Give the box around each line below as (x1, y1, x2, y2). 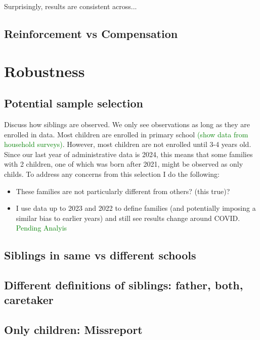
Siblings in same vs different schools (4, 247, 196, 263)
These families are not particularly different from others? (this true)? (16, 185, 230, 196)
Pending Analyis (16, 222, 67, 233)
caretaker (4, 292, 54, 308)
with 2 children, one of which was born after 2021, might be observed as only (4, 159, 243, 169)
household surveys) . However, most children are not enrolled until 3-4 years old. (4, 139, 251, 149)
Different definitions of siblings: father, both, (4, 277, 243, 293)
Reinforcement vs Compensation (4, 25, 178, 41)
